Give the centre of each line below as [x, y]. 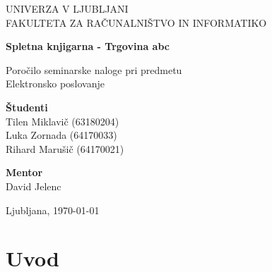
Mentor [24, 172]
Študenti [27, 107]
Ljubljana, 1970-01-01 [53, 210]
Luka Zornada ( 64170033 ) [61, 135]
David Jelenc [34, 186]
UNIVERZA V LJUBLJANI [67, 8]
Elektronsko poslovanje [55, 84]
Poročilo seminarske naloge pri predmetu [94, 69]
